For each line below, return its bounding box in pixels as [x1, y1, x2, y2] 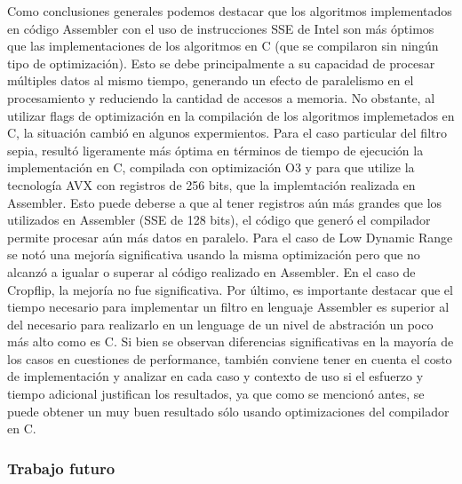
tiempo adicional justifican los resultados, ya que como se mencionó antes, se [7, 385, 425, 403]
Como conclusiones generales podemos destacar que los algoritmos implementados [7, 2, 452, 20]
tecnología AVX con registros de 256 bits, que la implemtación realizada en [7, 175, 416, 194]
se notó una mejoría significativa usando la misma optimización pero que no [7, 245, 420, 264]
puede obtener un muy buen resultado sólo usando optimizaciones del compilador [7, 401, 450, 420]
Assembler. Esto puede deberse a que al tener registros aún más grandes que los [7, 193, 442, 211]
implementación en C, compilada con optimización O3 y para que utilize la [7, 158, 415, 177]
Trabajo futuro [7, 456, 115, 479]
